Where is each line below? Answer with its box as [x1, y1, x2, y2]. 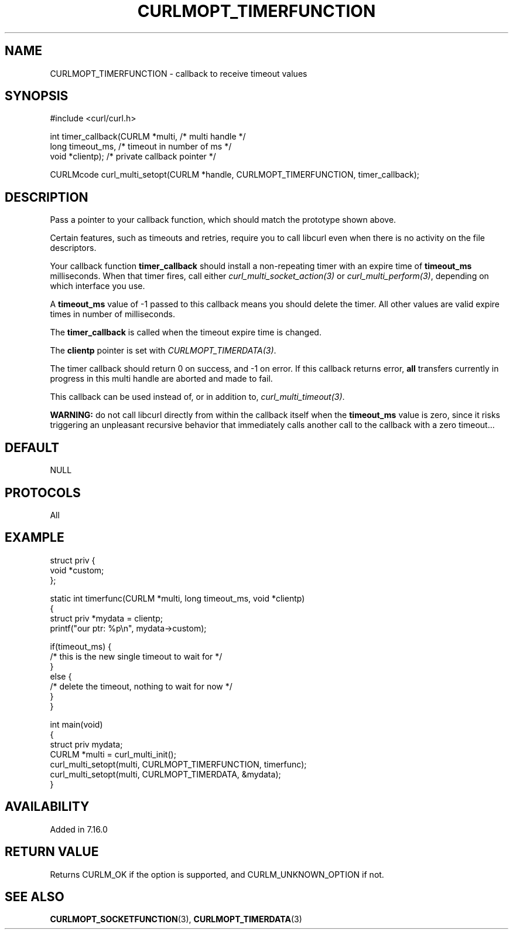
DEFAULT [5, 440, 59, 455]
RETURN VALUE [5, 844, 99, 860]
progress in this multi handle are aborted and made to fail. [50, 373, 273, 384]
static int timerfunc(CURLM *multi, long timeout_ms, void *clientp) [50, 593, 305, 603]
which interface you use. [50, 281, 145, 291]
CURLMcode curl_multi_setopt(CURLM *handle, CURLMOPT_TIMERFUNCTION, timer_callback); [50, 169, 419, 180]
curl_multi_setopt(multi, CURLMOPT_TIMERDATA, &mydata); [50, 769, 281, 779]
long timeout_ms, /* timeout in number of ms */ [50, 141, 232, 152]
